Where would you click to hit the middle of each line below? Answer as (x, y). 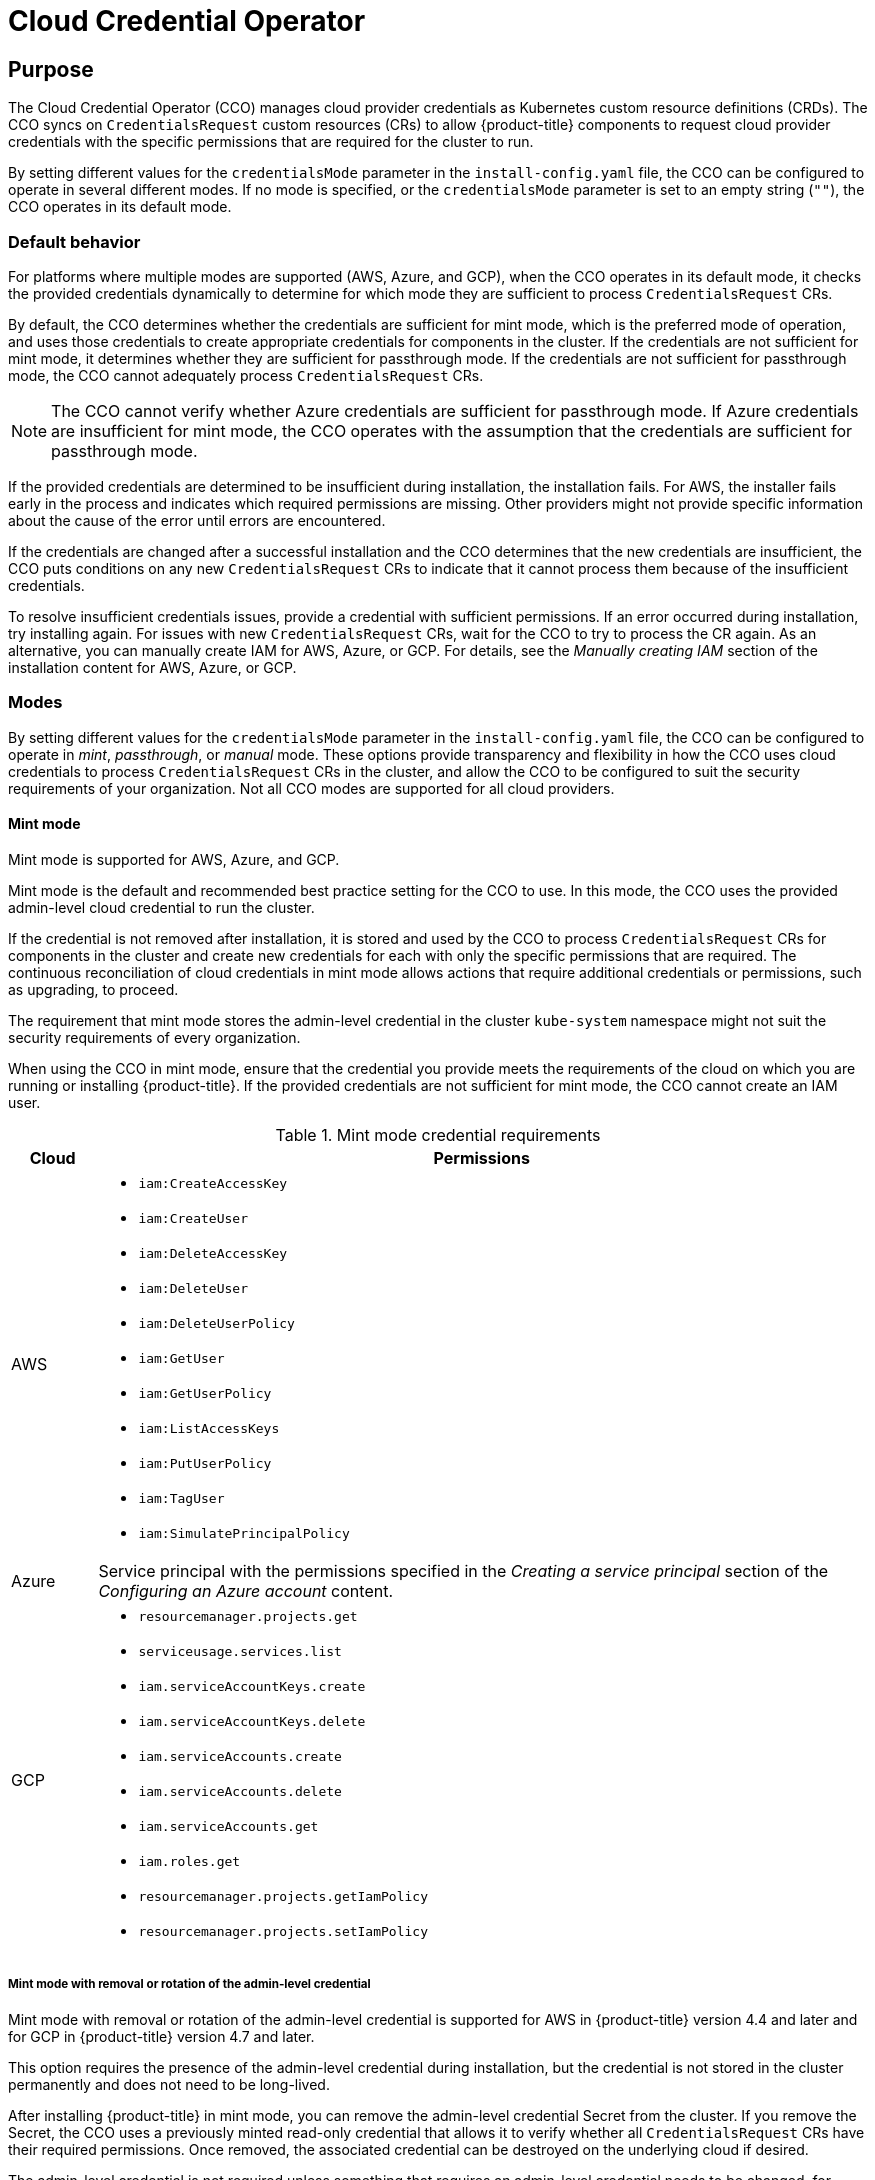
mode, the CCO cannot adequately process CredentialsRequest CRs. (246, 375)
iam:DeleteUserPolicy (216, 1323)
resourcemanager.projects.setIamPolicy (283, 1931)
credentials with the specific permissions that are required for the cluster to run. (271, 142)
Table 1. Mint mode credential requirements (438, 1134)
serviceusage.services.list (240, 1651)
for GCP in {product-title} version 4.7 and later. (161, 2036)
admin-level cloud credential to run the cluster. (161, 907)
